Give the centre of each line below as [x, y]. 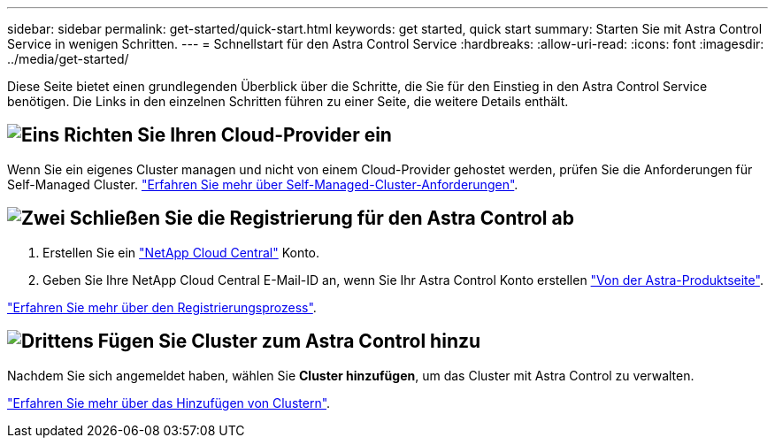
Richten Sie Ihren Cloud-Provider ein [228, 135]
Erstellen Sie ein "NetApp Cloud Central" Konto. [181, 252]
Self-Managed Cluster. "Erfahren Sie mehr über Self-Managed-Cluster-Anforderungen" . [263, 184]
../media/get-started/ [68, 59]
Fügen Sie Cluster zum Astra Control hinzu [289, 341]
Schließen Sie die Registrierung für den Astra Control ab [322, 219]
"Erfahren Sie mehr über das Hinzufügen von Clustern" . [169, 403]
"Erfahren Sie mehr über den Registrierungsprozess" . [162, 307]
